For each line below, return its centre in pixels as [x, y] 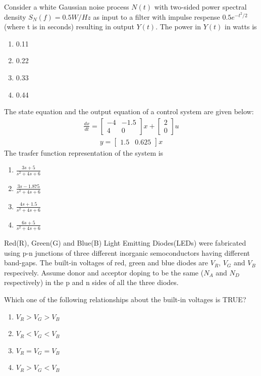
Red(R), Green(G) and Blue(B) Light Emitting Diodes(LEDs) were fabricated [125, 242]
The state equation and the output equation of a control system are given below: [129, 111]
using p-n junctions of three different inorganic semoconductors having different [127, 252]
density [15, 16]
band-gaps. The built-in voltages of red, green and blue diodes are [106, 263]
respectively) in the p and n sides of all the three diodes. [91, 282]
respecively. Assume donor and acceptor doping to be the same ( [104, 272]
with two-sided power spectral [200, 7]
